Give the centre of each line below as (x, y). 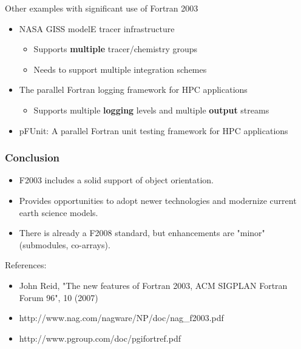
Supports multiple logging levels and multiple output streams (151, 110)
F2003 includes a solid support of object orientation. (117, 180)
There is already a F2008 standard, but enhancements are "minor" (142, 233)
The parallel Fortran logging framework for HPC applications (133, 90)
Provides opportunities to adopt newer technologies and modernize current (158, 200)
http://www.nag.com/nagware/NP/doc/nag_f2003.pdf (121, 318)
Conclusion (32, 158)
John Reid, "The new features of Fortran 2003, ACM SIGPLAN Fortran (153, 285)
